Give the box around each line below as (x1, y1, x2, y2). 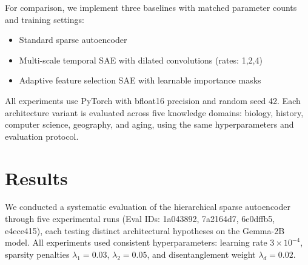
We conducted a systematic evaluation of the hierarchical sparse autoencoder (5, 200, 291, 213)
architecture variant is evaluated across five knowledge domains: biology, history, (5, 106, 304, 119)
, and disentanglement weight (147, 247, 256, 260)
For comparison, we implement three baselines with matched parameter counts (5, 1, 297, 13)
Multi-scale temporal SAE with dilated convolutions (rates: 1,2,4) (19, 53, 263, 66)
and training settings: (5, 13, 84, 25)
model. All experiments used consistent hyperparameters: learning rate (5, 236, 267, 249)
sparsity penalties (5, 247, 70, 260)
